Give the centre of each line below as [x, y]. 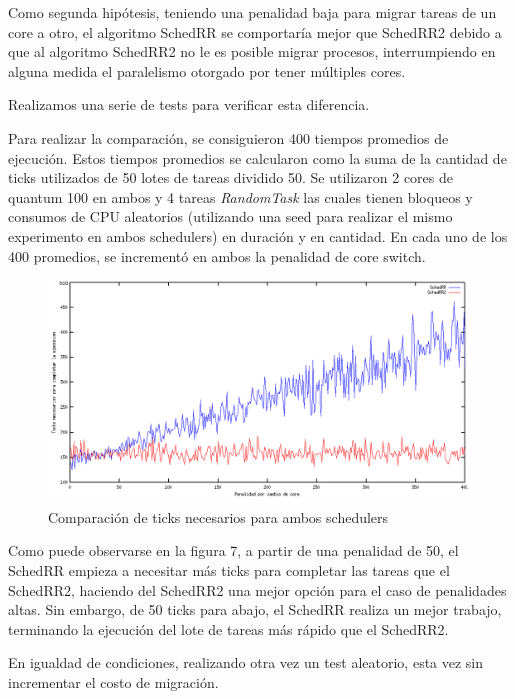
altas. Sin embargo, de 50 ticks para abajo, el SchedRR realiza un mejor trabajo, [255, 609]
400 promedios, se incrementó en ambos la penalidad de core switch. [217, 255]
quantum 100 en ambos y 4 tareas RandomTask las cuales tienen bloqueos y [240, 196]
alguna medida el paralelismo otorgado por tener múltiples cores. [207, 70]
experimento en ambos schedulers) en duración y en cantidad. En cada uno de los [258, 235]
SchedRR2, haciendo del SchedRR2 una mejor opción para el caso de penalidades [257, 589]
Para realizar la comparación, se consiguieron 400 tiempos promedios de [228, 137]
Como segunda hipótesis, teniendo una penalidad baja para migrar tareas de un [252, 12]
